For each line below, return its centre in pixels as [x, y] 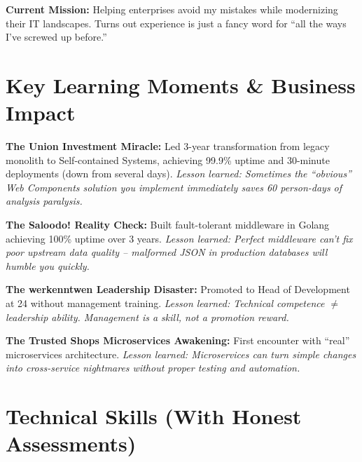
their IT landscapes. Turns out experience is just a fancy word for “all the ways [176, 23]
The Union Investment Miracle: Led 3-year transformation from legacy [168, 146]
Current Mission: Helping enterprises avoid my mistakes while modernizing [172, 9]
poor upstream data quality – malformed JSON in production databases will [167, 252]
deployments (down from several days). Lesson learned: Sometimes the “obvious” [179, 174]
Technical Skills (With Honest [154, 416]
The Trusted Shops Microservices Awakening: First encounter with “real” [178, 340]
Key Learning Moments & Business [181, 84]
